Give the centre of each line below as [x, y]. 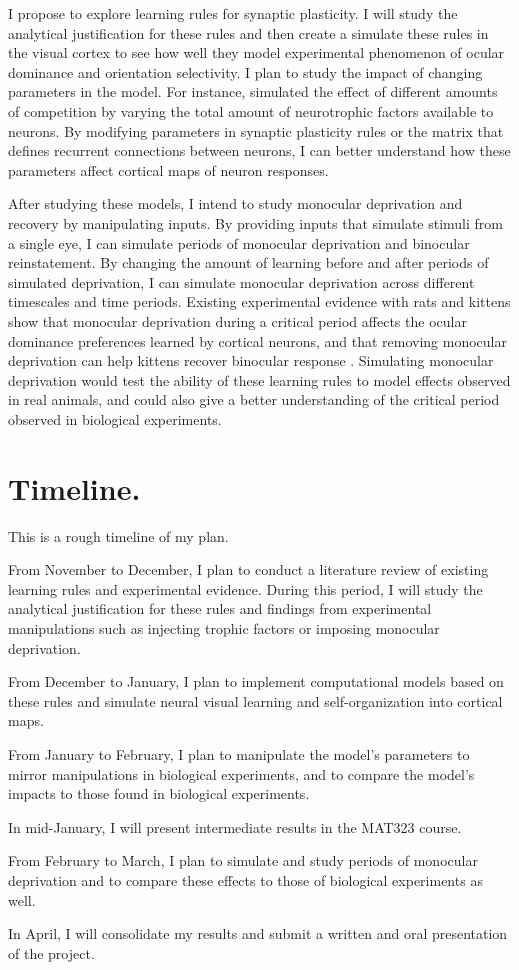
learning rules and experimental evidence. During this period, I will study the [245, 588]
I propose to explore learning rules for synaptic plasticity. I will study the [233, 13]
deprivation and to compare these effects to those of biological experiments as [245, 879]
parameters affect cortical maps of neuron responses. [168, 169]
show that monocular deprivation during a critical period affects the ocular [237, 320]
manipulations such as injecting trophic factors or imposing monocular [224, 627]
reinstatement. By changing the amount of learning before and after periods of [248, 262]
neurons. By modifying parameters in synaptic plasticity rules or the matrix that [256, 130]
